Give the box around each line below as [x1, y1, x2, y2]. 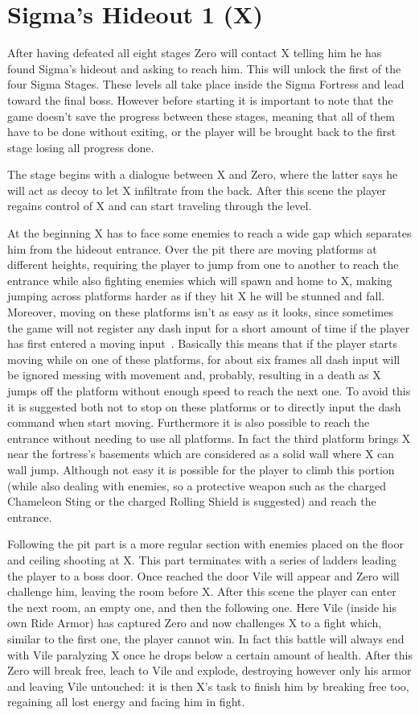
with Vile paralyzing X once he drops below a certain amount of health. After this [7, 646, 413, 663]
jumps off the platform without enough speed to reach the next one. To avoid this [7, 382, 411, 399]
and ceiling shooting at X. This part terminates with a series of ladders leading [7, 551, 397, 568]
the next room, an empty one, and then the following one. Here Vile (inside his [7, 598, 397, 615]
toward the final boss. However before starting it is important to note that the [7, 91, 393, 108]
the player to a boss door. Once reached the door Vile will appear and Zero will [7, 567, 400, 584]
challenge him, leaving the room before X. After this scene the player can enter [7, 583, 396, 600]
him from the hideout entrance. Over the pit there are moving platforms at [7, 240, 377, 257]
